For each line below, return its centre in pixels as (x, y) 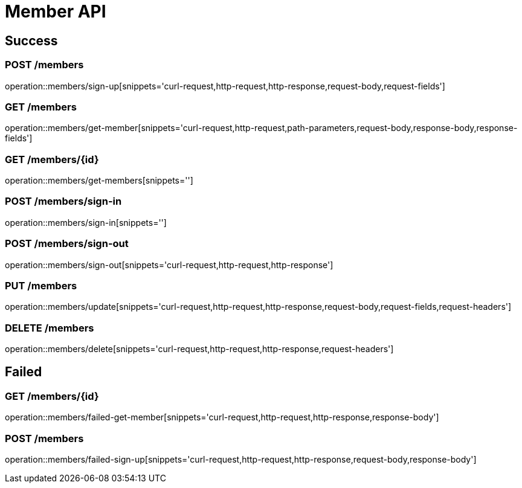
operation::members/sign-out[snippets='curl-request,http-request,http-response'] (169, 265)
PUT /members (41, 285)
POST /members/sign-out (67, 244)
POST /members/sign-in (63, 201)
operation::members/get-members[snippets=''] (99, 181)
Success (31, 40)
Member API (56, 11)
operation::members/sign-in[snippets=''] (86, 222)
